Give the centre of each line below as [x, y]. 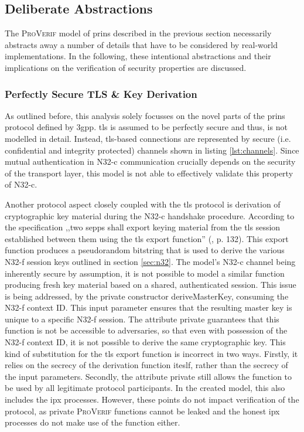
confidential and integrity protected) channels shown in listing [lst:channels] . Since [152, 150]
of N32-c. [21, 184]
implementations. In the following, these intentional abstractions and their [138, 56]
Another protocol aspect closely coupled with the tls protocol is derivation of [143, 204]
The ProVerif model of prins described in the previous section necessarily [138, 33]
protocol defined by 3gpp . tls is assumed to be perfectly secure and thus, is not [146, 127]
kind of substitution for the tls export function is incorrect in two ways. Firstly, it [151, 353]
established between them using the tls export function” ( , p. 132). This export [147, 238]
